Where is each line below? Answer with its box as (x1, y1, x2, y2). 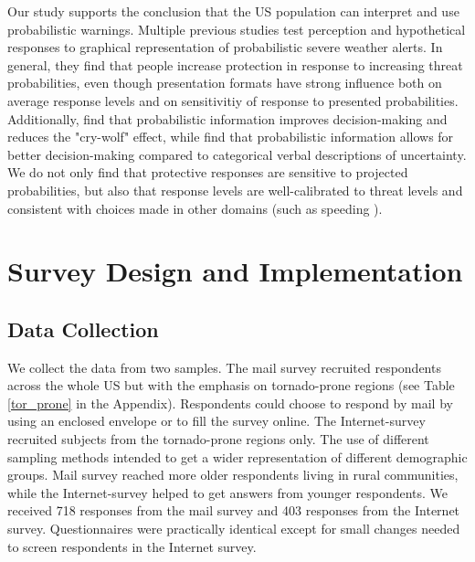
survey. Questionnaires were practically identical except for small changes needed (7, 519, 460, 538)
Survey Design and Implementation (7, 252, 463, 290)
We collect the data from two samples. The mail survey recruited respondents (7, 357, 441, 376)
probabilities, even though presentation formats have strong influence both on (7, 73, 442, 92)
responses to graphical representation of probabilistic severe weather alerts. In (7, 37, 443, 57)
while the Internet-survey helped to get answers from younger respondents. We (7, 482, 449, 502)
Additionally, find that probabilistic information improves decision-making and (7, 109, 448, 128)
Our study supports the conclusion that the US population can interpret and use (7, 2, 459, 20)
